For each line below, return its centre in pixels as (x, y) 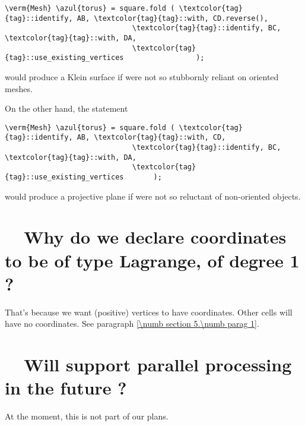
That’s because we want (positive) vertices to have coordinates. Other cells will (149, 312)
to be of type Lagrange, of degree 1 (152, 260)
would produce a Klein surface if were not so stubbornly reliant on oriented (142, 76)
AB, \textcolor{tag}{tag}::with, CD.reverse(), (172, 18)
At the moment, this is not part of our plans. (87, 416)
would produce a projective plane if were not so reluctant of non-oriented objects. (153, 196)
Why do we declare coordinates (155, 237)
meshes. (19, 88)
